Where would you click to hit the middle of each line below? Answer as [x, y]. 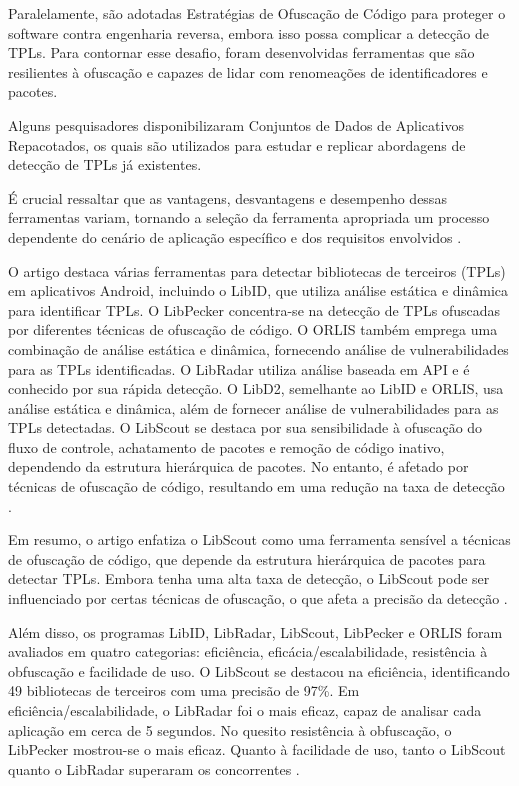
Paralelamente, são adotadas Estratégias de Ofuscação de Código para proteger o [257, 13]
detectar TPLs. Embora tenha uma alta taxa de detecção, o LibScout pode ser [249, 578]
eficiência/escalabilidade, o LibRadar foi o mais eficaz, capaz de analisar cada [245, 710]
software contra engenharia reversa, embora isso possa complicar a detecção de [248, 32]
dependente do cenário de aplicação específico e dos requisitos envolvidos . [235, 236]
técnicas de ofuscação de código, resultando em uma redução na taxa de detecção [256, 486]
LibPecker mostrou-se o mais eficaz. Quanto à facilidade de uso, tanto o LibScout [257, 749]
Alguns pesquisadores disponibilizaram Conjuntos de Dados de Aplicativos [236, 124]
